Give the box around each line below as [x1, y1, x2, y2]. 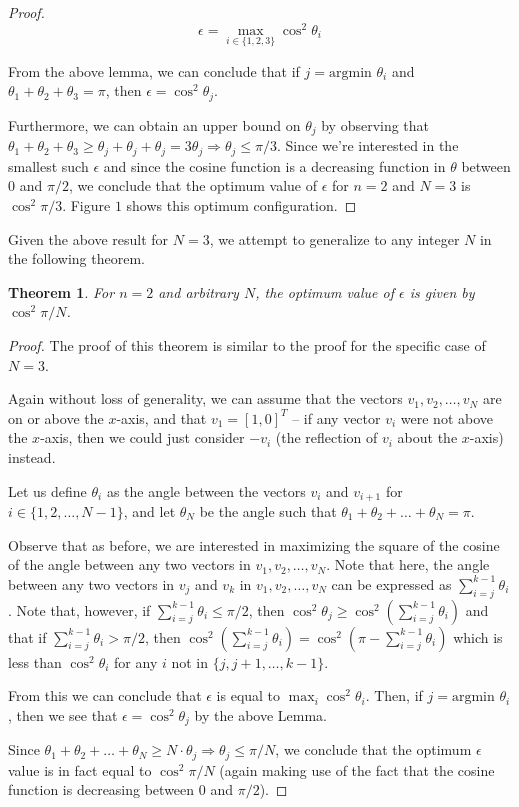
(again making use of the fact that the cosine [219, 759, 495, 780]
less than [8, 651, 62, 672]
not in [171, 651, 209, 672]
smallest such [8, 155, 89, 176]
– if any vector [292, 407, 381, 428]
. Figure [62, 195, 111, 216]
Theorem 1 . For [8, 281, 115, 302]
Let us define [8, 480, 87, 501]
